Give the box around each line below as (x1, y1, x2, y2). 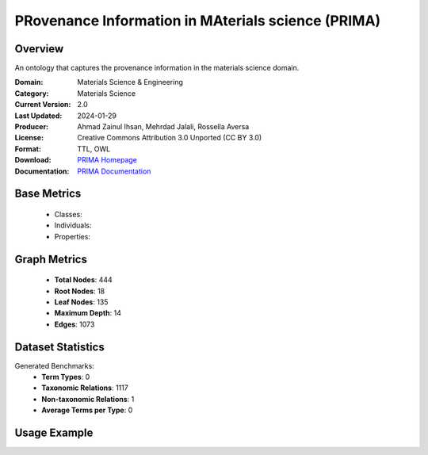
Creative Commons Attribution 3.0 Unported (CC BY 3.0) (77, 133, 262, 143)
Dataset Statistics (14, 340, 105, 354)
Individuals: (54, 220, 92, 230)
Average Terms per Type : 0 (41, 405, 133, 415)
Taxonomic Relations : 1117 (41, 383, 128, 392)
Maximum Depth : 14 (54, 308, 122, 318)
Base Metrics (14, 187, 82, 201)
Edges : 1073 (54, 319, 95, 329)
